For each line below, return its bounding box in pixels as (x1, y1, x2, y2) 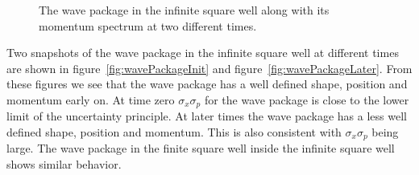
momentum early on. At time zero (6, 91, 175, 108)
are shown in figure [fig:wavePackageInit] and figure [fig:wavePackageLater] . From (6, 59, 413, 76)
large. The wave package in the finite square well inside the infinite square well (6, 140, 395, 157)
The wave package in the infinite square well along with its (39, 2, 330, 18)
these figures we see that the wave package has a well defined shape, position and (6, 75, 408, 92)
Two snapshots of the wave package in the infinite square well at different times (6, 44, 399, 61)
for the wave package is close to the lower (204, 91, 409, 108)
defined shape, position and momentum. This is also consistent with (6, 124, 342, 140)
